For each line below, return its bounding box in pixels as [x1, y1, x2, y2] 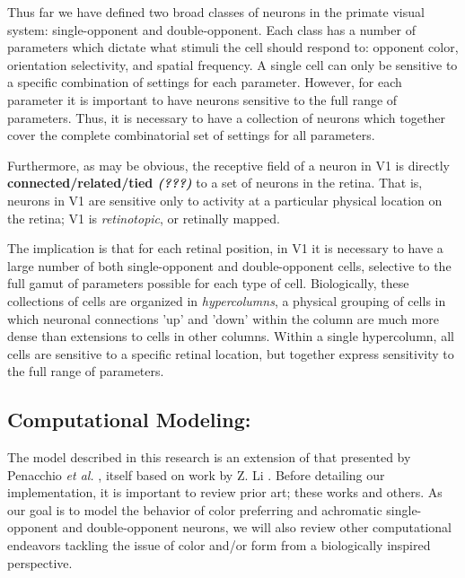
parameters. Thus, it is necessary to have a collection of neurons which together [7, 108, 445, 127]
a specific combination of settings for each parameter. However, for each [7, 73, 402, 92]
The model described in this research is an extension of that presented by [7, 448, 411, 467]
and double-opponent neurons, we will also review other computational [62, 518, 452, 537]
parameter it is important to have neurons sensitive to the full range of [7, 90, 398, 109]
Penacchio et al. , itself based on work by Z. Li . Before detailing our [7, 465, 385, 484]
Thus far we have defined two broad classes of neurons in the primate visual [7, 3, 425, 21]
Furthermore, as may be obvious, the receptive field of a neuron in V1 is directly [7, 155, 450, 174]
